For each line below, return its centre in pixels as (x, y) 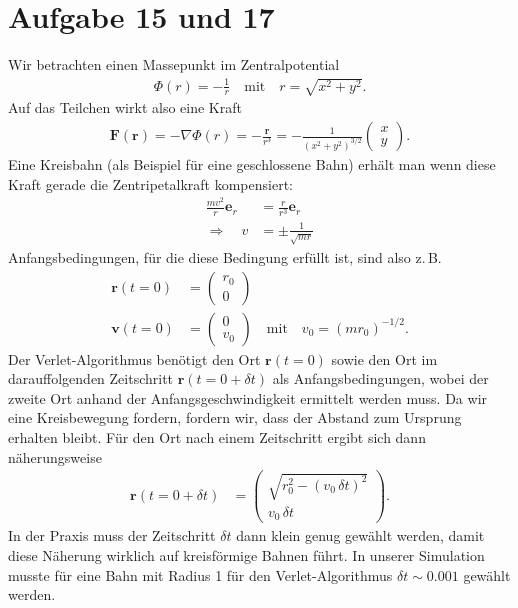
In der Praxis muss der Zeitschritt (112, 535)
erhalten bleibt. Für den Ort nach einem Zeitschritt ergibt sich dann (217, 436)
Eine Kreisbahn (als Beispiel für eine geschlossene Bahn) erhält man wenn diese (252, 164)
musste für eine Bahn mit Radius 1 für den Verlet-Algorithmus (200, 574)
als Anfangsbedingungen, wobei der (380, 378)
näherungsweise (55, 456)
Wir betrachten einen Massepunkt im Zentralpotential (174, 64)
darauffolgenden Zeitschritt (91, 378)
